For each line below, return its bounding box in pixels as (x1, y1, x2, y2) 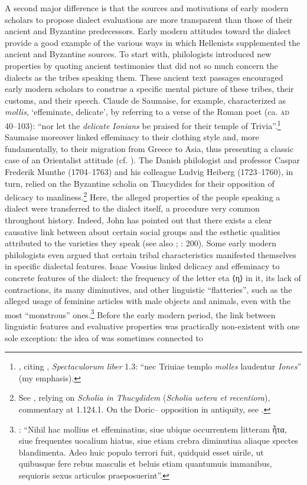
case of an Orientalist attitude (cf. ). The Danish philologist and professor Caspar (5, 154, 300, 166)
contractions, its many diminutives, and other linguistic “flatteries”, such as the (5, 283, 292, 295)
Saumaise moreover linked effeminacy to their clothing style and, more (5, 131, 259, 143)
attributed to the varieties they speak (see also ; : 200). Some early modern (5, 237, 277, 249)
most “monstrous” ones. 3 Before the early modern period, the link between (5, 306, 276, 321)
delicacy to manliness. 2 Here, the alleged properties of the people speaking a (5, 189, 280, 203)
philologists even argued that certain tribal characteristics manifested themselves (5, 248, 296, 260)
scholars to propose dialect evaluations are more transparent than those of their (5, 13, 293, 25)
